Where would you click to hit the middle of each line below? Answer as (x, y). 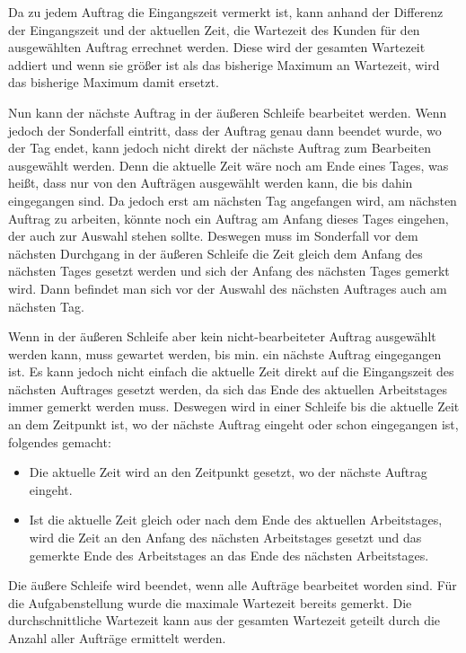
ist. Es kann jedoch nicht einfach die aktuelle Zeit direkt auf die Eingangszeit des (231, 371)
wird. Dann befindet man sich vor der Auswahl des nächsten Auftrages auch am (228, 288)
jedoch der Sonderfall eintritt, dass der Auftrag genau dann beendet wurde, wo (225, 130)
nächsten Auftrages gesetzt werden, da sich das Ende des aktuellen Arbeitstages (228, 388)
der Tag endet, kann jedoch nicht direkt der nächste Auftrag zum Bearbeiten (220, 148)
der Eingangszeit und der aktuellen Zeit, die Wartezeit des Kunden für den (214, 29)
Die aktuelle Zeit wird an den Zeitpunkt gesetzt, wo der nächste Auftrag (228, 472)
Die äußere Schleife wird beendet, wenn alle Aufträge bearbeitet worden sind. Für (233, 585)
